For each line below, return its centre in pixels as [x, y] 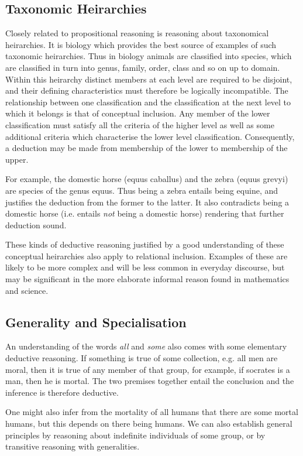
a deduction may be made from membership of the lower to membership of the [147, 148]
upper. [17, 159]
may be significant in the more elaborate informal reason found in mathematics [147, 279]
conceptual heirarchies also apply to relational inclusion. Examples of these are [147, 256]
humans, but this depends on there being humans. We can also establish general [149, 424]
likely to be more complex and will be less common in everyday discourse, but [145, 267]
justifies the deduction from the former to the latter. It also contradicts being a [147, 202]
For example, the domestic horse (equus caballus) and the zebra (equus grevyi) [147, 179]
